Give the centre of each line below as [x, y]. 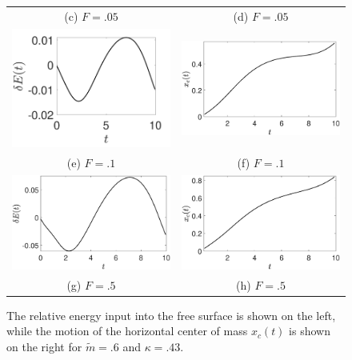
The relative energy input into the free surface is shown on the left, [171, 315]
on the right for [44, 346]
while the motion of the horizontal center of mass [127, 331]
